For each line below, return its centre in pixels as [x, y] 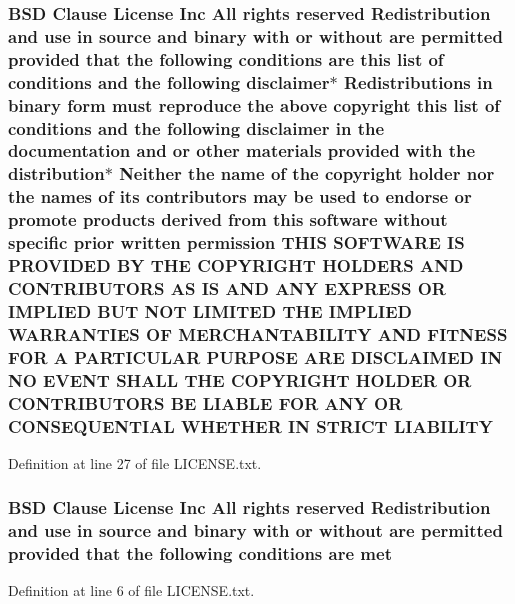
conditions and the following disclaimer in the [196, 127]
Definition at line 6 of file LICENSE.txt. [131, 590]
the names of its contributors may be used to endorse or [240, 196]
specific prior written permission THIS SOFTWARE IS [236, 242]
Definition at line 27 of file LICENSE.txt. [135, 462]
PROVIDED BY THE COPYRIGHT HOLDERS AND [236, 265]
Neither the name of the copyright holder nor [307, 173]
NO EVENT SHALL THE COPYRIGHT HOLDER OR [240, 379]
